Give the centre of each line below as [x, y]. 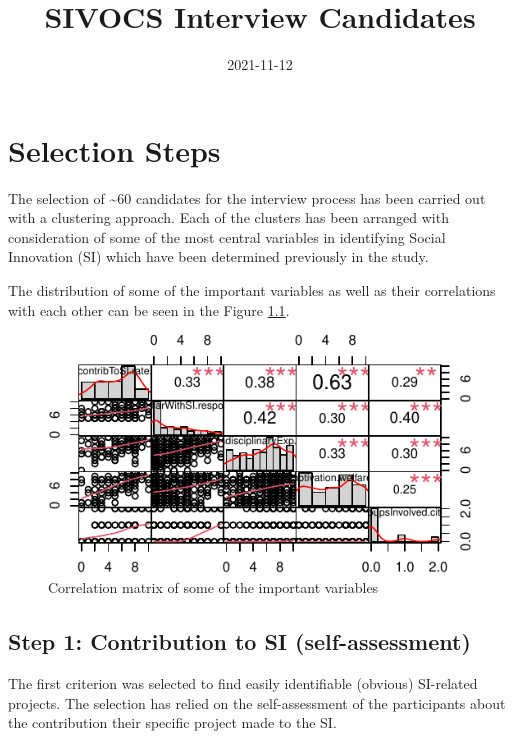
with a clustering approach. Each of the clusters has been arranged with [228, 217]
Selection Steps [114, 149]
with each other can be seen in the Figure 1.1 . [149, 309]
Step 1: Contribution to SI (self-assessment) [239, 641]
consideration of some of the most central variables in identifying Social [227, 236]
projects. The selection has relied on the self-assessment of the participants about [257, 702]
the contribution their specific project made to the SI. [172, 722]
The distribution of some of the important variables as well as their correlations [252, 290]
